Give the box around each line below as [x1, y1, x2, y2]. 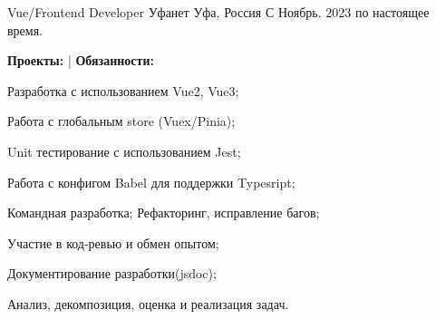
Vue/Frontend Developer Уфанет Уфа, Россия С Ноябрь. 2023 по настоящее [7, 3, 430, 21]
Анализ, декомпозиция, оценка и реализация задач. [7, 294, 289, 313]
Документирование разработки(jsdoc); [7, 264, 217, 283]
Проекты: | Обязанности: [7, 51, 154, 70]
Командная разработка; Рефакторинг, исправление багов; [7, 203, 320, 222]
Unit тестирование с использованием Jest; [7, 141, 241, 160]
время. [7, 20, 44, 39]
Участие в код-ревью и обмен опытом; [7, 233, 219, 252]
